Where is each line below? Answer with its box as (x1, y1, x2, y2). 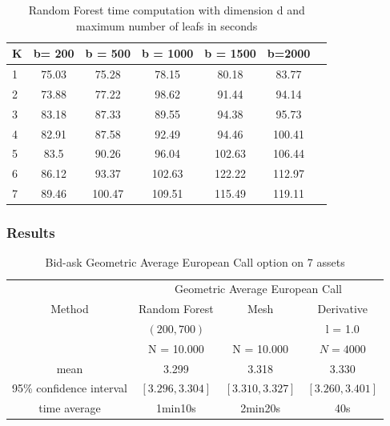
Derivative (317, 300, 368, 317)
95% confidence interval (12, 380, 127, 396)
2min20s (240, 400, 281, 416)
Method (50, 300, 89, 317)
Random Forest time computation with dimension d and (28, 2, 305, 18)
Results (6, 223, 55, 243)
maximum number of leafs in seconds (76, 17, 258, 34)
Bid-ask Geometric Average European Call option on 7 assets (45, 254, 345, 271)
